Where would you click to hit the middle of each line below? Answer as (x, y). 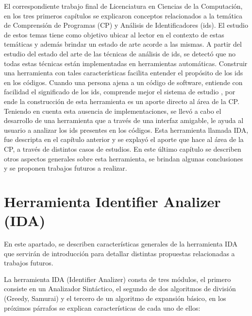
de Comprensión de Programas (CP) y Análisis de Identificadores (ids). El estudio (126, 25)
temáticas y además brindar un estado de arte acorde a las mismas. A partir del (123, 44)
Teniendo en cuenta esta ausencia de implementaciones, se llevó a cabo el (113, 111)
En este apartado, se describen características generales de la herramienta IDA (121, 244)
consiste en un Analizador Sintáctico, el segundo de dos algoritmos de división (120, 289)
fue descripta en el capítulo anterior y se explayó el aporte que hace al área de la (124, 139)
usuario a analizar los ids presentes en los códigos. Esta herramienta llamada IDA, (126, 130)
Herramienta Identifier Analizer (112, 201)
